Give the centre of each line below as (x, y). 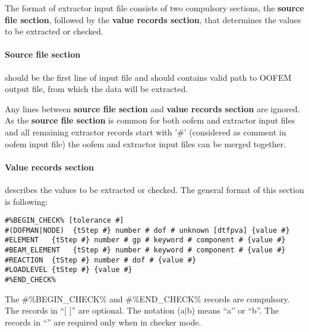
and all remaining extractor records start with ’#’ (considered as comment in (146, 132)
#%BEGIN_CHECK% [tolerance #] (64, 221)
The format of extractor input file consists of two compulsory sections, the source (154, 8)
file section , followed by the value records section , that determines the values (153, 19)
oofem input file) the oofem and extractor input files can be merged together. (146, 143)
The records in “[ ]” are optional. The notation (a (95, 310)
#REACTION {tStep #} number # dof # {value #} (101, 260)
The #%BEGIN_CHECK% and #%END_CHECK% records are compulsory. (147, 298)
